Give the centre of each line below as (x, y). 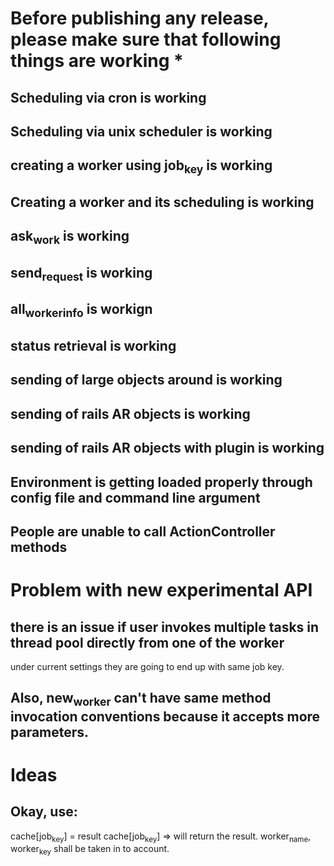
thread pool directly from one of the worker (147, 642)
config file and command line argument (135, 497)
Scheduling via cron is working (108, 97)
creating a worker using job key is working (141, 167)
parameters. (50, 732)
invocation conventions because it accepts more (165, 716)
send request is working (81, 274)
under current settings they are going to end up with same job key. (147, 667)
